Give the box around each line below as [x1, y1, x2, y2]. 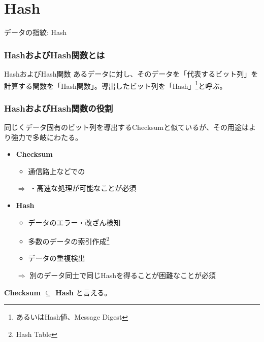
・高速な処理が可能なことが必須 [29, 183, 137, 193]
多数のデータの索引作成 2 [28, 234, 110, 246]
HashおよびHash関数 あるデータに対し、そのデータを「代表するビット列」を [4, 68, 258, 79]
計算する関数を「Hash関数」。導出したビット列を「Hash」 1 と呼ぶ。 [4, 79, 227, 91]
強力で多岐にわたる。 [11, 131, 82, 142]
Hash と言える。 [55, 287, 112, 297]
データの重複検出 [28, 253, 85, 263]
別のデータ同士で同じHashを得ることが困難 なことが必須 [29, 270, 216, 280]
